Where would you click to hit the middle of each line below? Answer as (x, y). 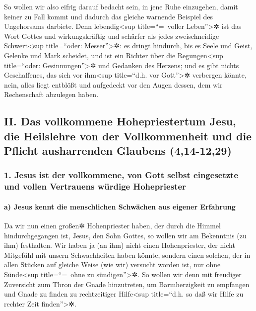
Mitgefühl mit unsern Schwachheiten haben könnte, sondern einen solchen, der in (127, 255)
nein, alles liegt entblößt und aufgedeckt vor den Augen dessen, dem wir (113, 84)
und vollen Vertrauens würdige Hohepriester (95, 186)
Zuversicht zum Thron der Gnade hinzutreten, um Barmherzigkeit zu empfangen (127, 284)
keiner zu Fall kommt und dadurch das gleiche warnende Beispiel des (109, 16)
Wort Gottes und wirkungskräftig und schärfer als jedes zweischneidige (112, 36)
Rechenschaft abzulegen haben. (51, 94)
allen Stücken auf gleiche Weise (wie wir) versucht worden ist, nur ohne (112, 264)
